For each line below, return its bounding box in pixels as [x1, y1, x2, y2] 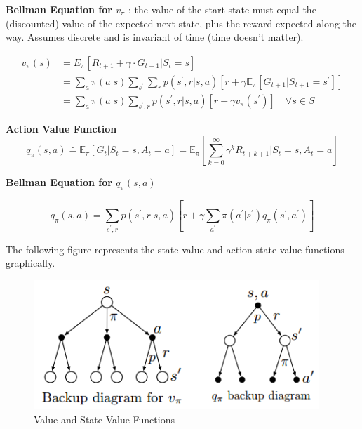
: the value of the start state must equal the [128, 2, 316, 16]
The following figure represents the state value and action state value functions [6, 242, 344, 256]
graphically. [6, 256, 55, 270]
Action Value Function [6, 121, 117, 136]
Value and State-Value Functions [34, 411, 175, 426]
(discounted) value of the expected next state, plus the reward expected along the [6, 15, 357, 30]
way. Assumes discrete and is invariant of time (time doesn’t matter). [6, 29, 304, 44]
